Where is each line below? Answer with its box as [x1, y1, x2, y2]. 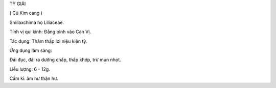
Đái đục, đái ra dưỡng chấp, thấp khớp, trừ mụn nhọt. [9, 56, 121, 63]
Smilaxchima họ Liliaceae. [9, 19, 64, 25]
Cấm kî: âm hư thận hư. [9, 75, 59, 81]
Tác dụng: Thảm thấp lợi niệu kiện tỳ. [9, 38, 87, 44]
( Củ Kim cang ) [9, 10, 43, 16]
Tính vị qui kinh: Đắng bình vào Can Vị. [9, 28, 91, 35]
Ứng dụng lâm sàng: [9, 47, 52, 53]
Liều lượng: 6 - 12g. [9, 66, 51, 72]
